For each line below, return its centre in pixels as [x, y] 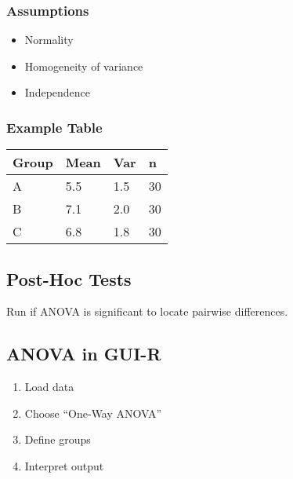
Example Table [54, 127]
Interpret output [64, 466]
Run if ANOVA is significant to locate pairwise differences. [147, 311]
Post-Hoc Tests [69, 278]
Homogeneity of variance [84, 66]
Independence [58, 92]
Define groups [58, 439]
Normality [49, 40]
